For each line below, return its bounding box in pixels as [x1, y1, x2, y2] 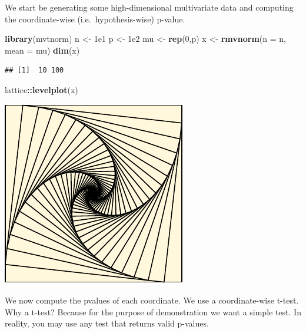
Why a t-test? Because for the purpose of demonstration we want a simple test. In [5, 305, 301, 318]
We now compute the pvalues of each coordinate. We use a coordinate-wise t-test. [5, 294, 299, 306]
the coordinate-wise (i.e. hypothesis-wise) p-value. [5, 12, 185, 25]
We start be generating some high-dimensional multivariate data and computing [5, 1, 294, 13]
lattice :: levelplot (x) [5, 83, 78, 95]
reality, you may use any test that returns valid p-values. [5, 317, 209, 329]
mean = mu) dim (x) [5, 44, 80, 56]
